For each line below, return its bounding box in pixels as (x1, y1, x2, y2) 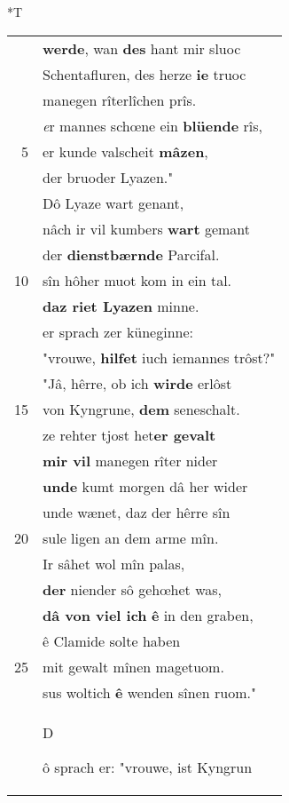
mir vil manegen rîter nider (43, 449, 218, 471)
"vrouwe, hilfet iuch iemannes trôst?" (43, 346, 276, 368)
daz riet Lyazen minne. (43, 295, 199, 316)
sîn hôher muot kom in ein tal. (43, 269, 232, 290)
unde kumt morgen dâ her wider (43, 475, 248, 497)
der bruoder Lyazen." (43, 166, 174, 187)
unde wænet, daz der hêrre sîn (43, 501, 230, 522)
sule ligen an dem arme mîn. (43, 527, 219, 548)
